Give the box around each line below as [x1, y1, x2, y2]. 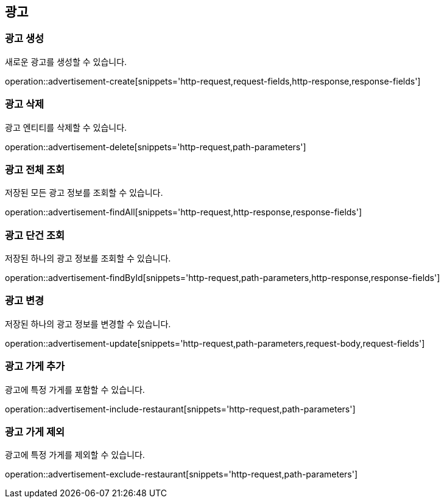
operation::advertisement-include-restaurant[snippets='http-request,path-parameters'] [5, 403, 356, 414]
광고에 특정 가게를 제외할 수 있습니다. [5, 449, 145, 460]
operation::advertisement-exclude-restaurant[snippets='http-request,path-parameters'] [5, 469, 358, 480]
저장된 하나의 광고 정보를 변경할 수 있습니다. [5, 318, 171, 329]
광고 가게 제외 [5, 425, 65, 438]
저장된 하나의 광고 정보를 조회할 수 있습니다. [5, 253, 171, 264]
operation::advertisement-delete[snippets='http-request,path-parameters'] [5, 141, 306, 152]
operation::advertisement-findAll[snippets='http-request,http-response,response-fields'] [5, 207, 362, 218]
